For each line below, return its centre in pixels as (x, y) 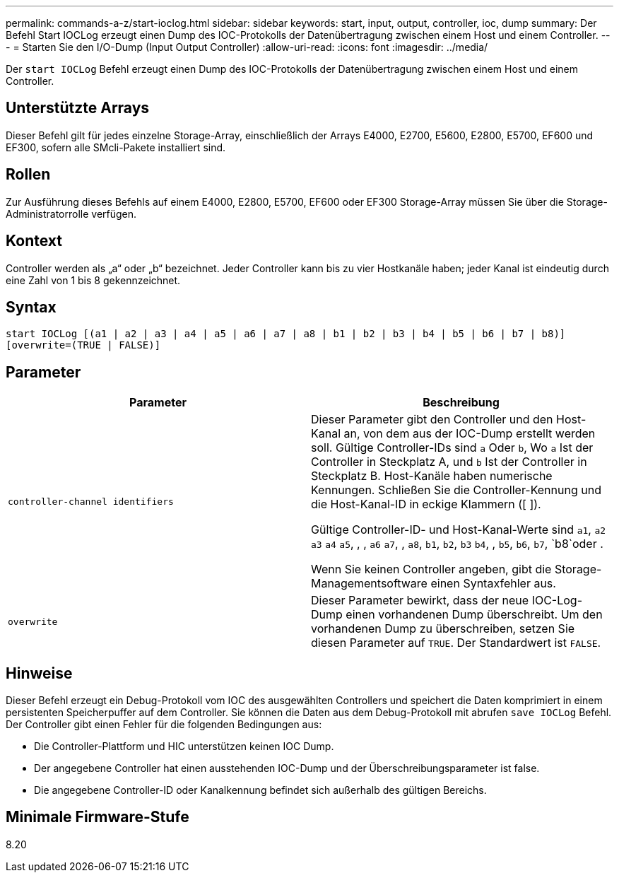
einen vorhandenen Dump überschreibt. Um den (474, 615)
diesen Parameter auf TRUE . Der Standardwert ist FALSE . (456, 643)
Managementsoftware (369, 584)
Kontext (34, 241)
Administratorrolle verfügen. (71, 213)
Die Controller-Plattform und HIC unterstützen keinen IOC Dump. (184, 747)
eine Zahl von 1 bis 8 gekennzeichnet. (93, 280)
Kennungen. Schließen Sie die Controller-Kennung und (456, 490)
